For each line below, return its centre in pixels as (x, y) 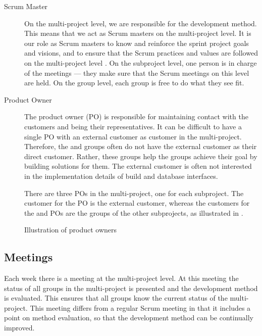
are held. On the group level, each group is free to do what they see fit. (134, 83)
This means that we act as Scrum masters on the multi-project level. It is (138, 33)
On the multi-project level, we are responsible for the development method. (141, 23)
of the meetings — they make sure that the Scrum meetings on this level (137, 73)
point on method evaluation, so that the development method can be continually (129, 318)
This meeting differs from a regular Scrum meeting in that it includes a (140, 307)
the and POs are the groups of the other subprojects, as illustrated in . (134, 212)
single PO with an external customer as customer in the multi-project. (133, 136)
